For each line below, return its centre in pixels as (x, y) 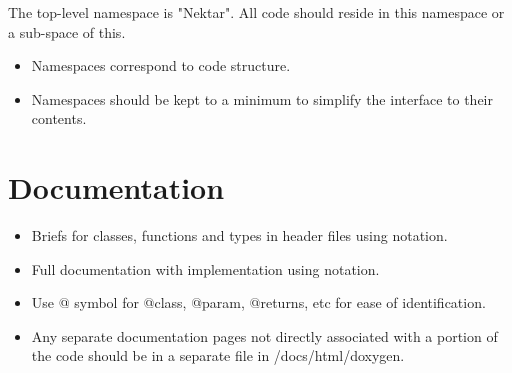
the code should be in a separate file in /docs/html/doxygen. (218, 355)
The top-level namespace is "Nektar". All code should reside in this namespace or (256, 12)
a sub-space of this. (67, 31)
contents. (59, 118)
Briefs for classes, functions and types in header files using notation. (239, 235)
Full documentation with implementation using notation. (205, 268)
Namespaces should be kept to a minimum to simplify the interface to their (262, 98)
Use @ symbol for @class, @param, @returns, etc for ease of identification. (258, 302)
